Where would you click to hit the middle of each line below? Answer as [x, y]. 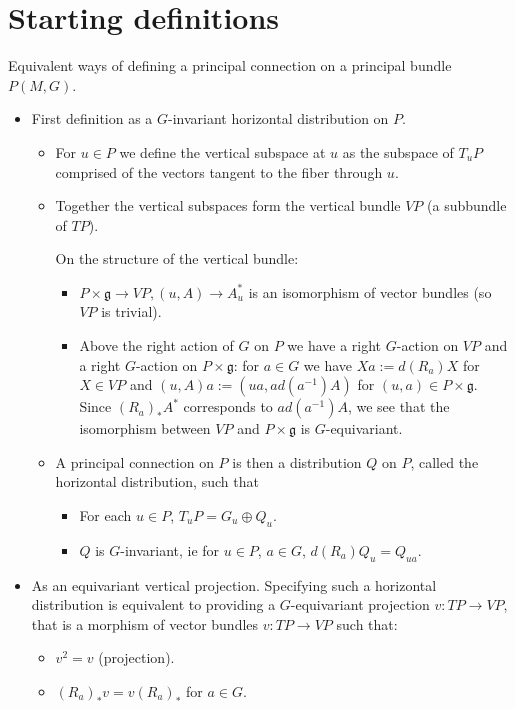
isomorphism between [145, 428]
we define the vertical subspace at [222, 151]
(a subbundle [467, 205]
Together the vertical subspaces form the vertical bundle [228, 205]
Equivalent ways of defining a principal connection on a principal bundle [230, 65]
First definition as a [92, 118]
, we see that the [398, 406]
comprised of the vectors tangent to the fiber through [219, 171]
